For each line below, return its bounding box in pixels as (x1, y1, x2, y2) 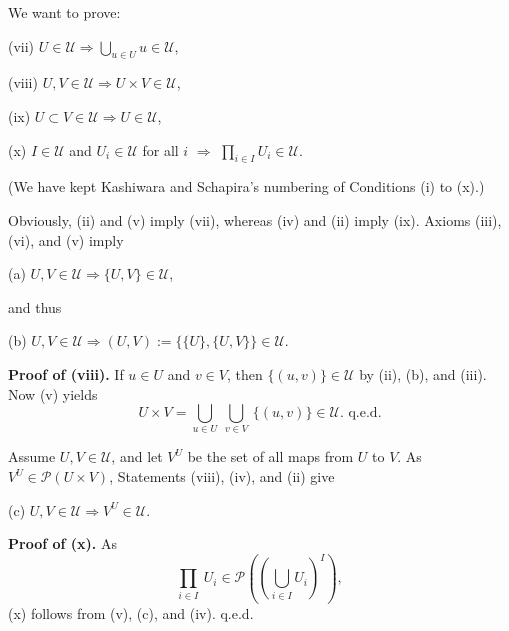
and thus (8, 296, 62, 317)
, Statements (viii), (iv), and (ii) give (109, 466, 335, 487)
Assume (8, 446, 56, 467)
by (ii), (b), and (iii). (359, 363, 487, 384)
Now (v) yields (8, 383, 98, 404)
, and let (111, 446, 163, 467)
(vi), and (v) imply (8, 229, 124, 250)
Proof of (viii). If (8, 363, 124, 384)
